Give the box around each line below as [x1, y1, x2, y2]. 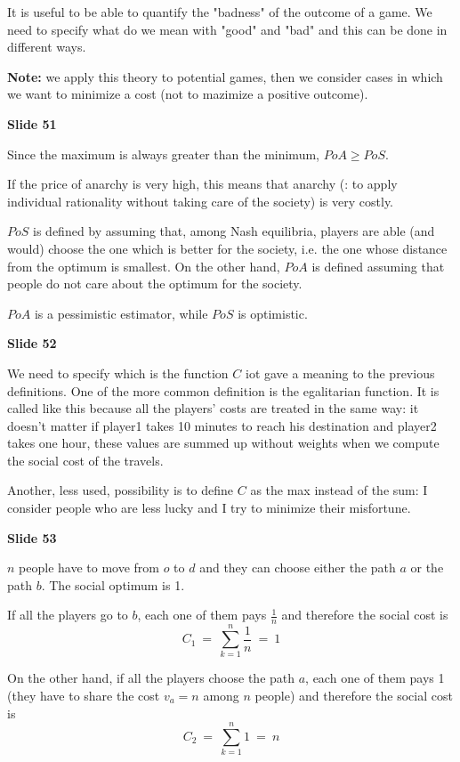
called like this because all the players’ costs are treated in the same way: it [7, 399, 419, 417]
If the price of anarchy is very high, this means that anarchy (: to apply [7, 174, 398, 193]
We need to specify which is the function [7, 363, 229, 382]
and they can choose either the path [199, 558, 396, 577]
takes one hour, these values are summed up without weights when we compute [7, 434, 440, 452]
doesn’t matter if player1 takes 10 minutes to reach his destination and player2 [7, 416, 437, 434]
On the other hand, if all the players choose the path [7, 669, 295, 687]
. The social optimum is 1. [41, 575, 185, 594]
